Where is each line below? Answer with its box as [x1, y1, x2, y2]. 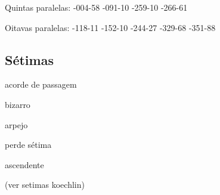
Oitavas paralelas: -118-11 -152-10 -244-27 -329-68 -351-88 [5, 21, 216, 33]
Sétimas [5, 50, 54, 69]
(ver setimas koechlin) [5, 178, 85, 191]
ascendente [5, 158, 44, 171]
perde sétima [5, 138, 52, 151]
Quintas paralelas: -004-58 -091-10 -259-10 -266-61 [5, 1, 188, 13]
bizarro [5, 98, 30, 110]
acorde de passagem [5, 78, 77, 91]
